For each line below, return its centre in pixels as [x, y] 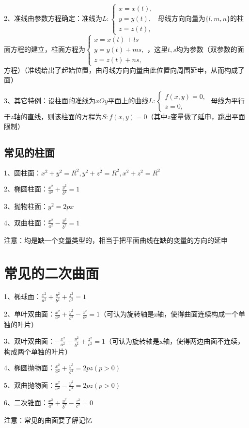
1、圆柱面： [23, 172]
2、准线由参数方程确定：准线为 [53, 18]
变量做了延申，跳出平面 [208, 117]
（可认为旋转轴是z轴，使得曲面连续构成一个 [169, 314]
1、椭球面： [23, 296]
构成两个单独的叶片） [38, 351]
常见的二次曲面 [52, 273]
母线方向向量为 [181, 18]
